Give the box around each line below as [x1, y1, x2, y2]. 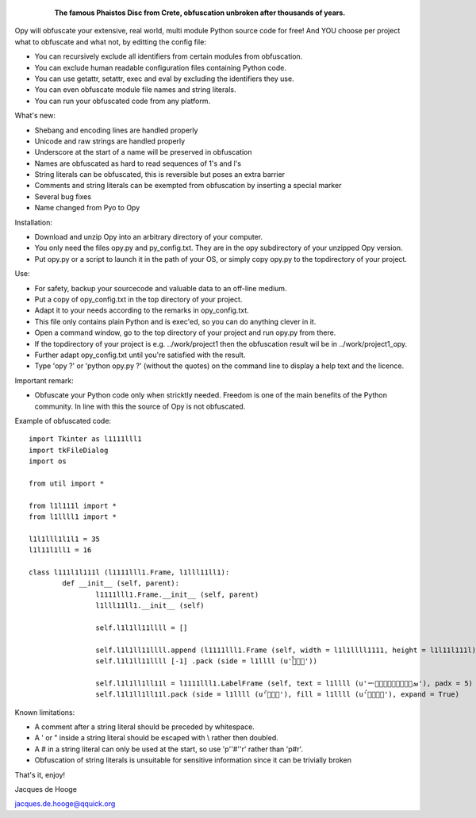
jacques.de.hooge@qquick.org [14, 799, 116, 808]
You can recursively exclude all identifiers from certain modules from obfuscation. [34, 52, 303, 61]
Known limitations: [14, 707, 75, 717]
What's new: [14, 111, 56, 121]
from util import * [29, 478, 105, 488]
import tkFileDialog [29, 445, 109, 455]
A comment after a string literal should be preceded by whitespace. [34, 722, 255, 732]
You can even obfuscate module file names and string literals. [34, 85, 236, 94]
